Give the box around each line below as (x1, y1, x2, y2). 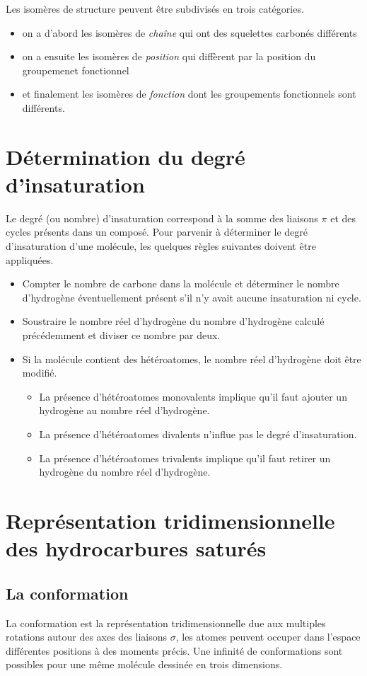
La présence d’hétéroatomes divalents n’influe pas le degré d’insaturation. (39, 427, 357, 441)
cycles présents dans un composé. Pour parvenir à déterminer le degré (6, 224, 308, 239)
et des (330, 210, 356, 225)
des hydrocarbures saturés (6, 534, 267, 563)
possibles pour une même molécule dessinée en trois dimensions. (6, 657, 283, 672)
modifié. (22, 365, 57, 380)
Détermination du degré (6, 142, 245, 171)
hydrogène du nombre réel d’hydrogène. (39, 464, 211, 479)
